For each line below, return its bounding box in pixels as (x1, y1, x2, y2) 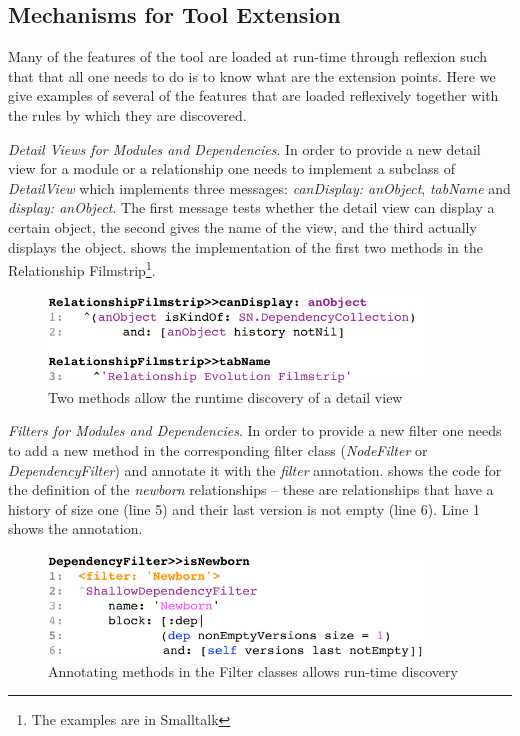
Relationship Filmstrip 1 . (8, 257, 156, 280)
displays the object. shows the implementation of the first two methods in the (8, 236, 483, 257)
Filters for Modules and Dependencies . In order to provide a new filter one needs (8, 420, 502, 441)
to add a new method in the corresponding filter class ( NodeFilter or (8, 440, 428, 461)
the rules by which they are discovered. (8, 104, 247, 125)
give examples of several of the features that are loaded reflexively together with (8, 85, 499, 106)
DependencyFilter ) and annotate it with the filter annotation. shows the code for (8, 459, 502, 480)
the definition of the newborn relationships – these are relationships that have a (8, 479, 494, 500)
